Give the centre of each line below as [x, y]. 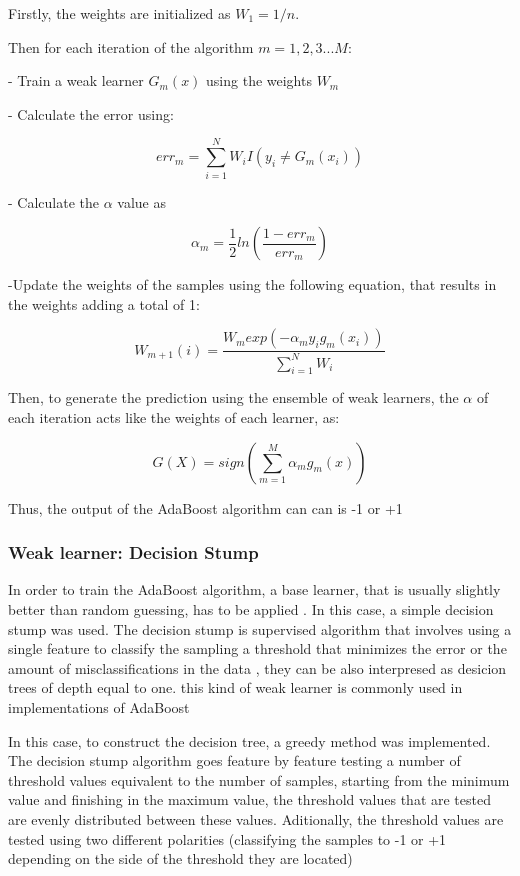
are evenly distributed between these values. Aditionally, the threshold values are [256, 818]
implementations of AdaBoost [99, 707]
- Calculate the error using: [91, 113]
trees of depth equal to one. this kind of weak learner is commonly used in [235, 687]
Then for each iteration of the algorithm [131, 46]
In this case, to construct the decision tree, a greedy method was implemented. [249, 740]
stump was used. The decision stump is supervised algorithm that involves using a [260, 628]
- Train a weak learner [76, 80]
